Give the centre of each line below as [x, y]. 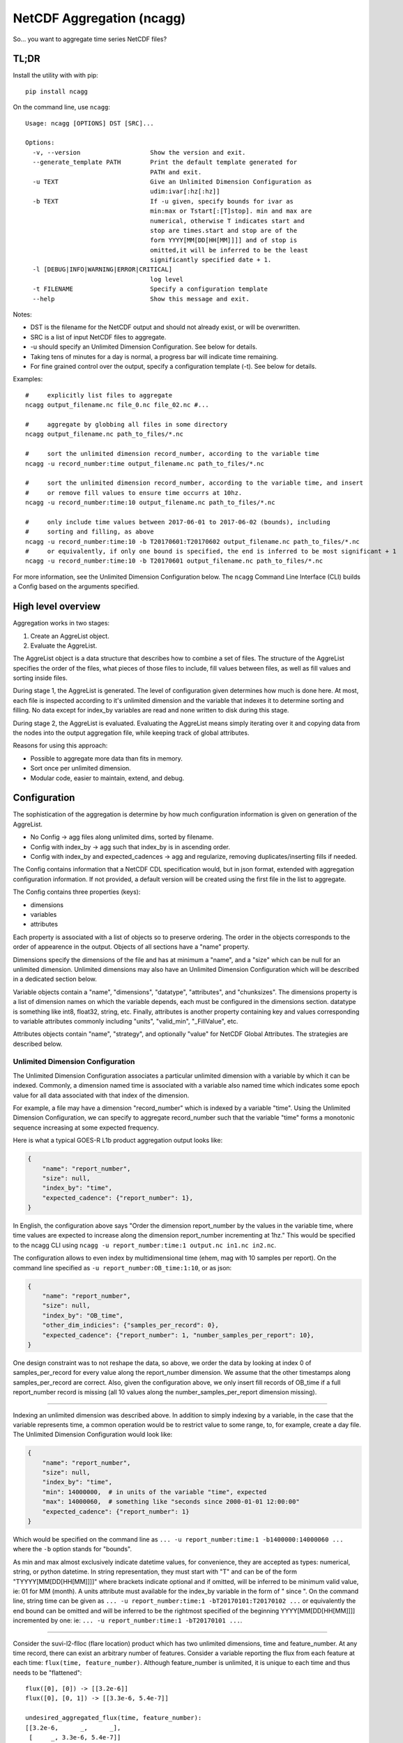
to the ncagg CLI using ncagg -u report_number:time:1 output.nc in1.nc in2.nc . [145, 1245]
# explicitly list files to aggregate [99, 395]
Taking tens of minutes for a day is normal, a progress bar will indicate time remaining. [154, 356]
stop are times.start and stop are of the [224, 230]
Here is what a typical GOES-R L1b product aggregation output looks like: [118, 1141]
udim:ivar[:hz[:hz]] [185, 191]
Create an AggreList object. [70, 636]
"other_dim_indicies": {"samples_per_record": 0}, [130, 1325]
